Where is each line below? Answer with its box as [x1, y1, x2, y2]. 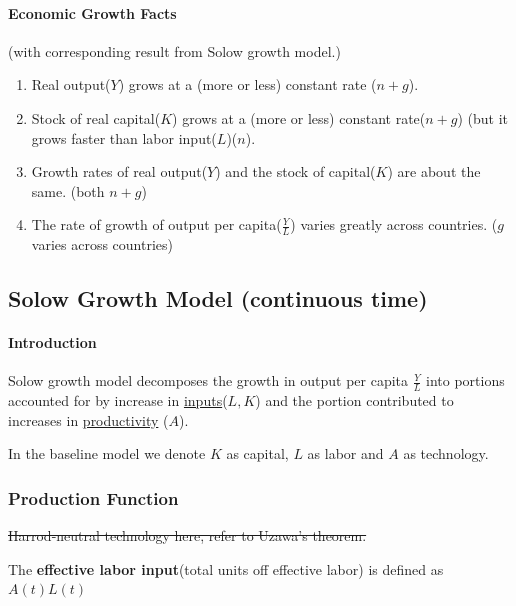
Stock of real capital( [31, 107, 161, 128]
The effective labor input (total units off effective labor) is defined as [8, 558, 444, 579]
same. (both [31, 180, 105, 201]
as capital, [226, 443, 289, 464]
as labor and [307, 443, 384, 464]
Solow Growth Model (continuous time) [8, 283, 428, 314]
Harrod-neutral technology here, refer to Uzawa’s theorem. [8, 525, 367, 546]
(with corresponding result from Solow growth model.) [8, 40, 341, 61]
